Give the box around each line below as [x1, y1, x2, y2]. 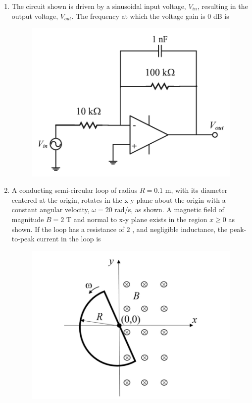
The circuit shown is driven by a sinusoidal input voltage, [11, 1, 186, 11]
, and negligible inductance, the [132, 224, 228, 234]
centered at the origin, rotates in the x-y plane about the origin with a [11, 194, 226, 205]
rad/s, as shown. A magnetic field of [114, 204, 224, 215]
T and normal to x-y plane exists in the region [66, 214, 207, 224]
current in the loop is [37, 233, 101, 244]
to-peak [11, 233, 35, 244]
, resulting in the [197, 1, 248, 11]
